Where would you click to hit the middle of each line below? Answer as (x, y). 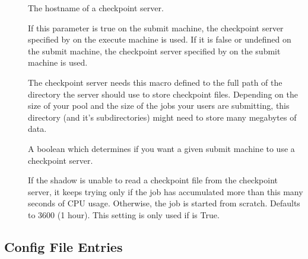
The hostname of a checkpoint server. (96, 8)
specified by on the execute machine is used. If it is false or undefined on (160, 39)
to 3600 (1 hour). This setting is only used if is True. (124, 214)
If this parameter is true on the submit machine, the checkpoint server (156, 27)
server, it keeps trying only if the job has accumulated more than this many (166, 191)
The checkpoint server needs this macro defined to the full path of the (155, 82)
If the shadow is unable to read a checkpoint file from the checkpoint (153, 180)
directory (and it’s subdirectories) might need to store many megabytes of (162, 117)
